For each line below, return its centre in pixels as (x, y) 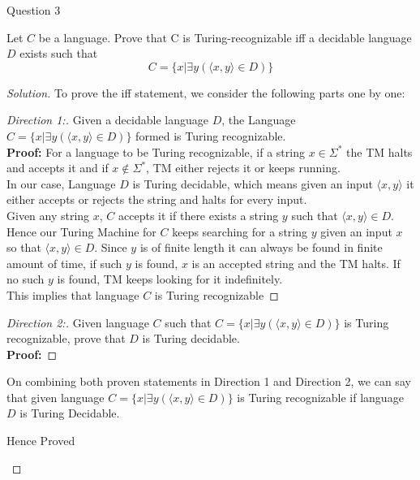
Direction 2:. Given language (78, 322)
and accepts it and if (58, 168)
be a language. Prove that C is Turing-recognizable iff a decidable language (225, 37)
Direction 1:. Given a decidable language (107, 120)
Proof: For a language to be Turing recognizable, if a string (156, 151)
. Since (111, 247)
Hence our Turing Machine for (81, 231)
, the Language (259, 120)
